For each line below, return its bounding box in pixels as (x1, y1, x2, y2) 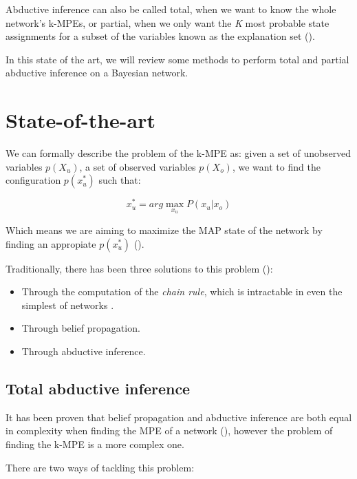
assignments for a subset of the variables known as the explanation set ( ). (6, 29, 315, 43)
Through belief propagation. (21, 321, 140, 335)
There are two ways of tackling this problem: (6, 460, 195, 474)
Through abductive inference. (21, 343, 146, 358)
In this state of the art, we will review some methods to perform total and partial (6, 52, 349, 66)
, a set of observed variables (79, 159, 196, 173)
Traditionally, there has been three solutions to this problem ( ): (6, 261, 273, 275)
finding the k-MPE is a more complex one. (6, 436, 184, 451)
